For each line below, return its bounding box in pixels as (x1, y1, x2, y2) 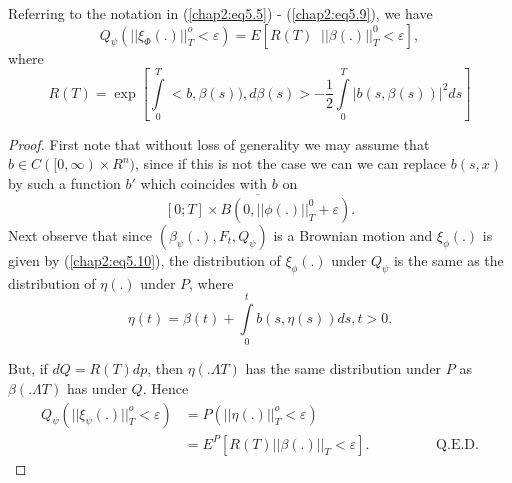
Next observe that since (8, 224, 153, 245)
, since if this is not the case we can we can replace (135, 153, 447, 174)
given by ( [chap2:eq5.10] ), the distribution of (8, 249, 281, 270)
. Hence (142, 377, 189, 398)
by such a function (8, 172, 121, 193)
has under (66, 377, 127, 398)
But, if (8, 358, 48, 379)
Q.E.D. (436, 437, 479, 452)
